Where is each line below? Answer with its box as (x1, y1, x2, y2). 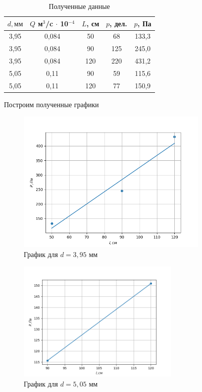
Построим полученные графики (4, 99, 99, 109)
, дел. (109, 18, 127, 28)
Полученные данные (49, 1, 110, 11)
